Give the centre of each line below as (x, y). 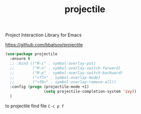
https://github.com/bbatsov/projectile (44, 45)
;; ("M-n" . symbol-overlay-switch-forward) (65, 68)
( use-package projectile (31, 54)
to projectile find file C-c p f (35, 106)
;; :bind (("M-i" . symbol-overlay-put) (53, 63)
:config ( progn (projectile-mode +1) (50, 87)
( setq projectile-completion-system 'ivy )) (90, 92)
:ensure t (20, 59)
